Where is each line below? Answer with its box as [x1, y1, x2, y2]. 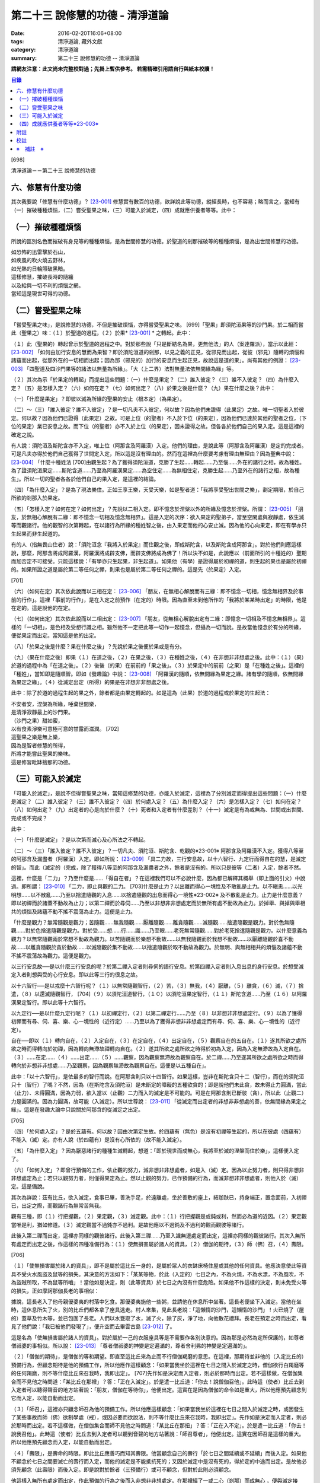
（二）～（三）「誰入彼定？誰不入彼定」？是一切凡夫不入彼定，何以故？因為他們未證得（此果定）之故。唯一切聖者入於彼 [11, 406, 305, 413]
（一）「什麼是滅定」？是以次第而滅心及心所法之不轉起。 [11, 836, 149, 844]
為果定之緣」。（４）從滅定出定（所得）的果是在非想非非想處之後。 [11, 679, 172, 686]
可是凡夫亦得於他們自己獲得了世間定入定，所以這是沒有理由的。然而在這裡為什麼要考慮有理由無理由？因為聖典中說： [11, 450, 296, 457]
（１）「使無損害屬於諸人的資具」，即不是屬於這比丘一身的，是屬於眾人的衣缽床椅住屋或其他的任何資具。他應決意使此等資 [11, 1262, 307, 1269]
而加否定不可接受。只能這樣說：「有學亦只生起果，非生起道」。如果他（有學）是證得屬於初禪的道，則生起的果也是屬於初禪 [11, 558, 307, 565]
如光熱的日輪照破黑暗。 [11, 265, 68, 272]
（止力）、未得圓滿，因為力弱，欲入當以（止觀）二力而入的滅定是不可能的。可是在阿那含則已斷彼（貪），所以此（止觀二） [11, 1089, 307, 1097]
